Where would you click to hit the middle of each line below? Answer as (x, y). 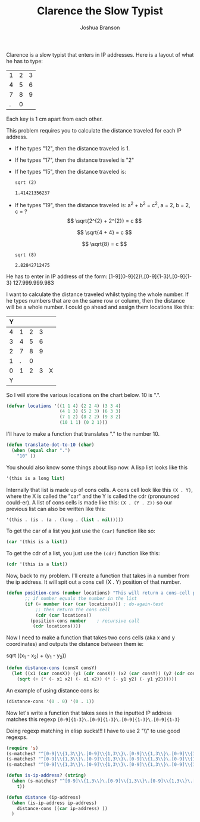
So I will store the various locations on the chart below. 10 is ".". (83, 395)
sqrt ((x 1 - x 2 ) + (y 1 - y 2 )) (36, 656)
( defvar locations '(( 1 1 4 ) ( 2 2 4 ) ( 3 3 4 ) (64, 406)
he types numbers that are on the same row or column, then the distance (96, 300)
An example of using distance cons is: (53, 690)
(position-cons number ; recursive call (85, 621)
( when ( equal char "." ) (41, 450)
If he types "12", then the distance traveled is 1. (72, 148)
